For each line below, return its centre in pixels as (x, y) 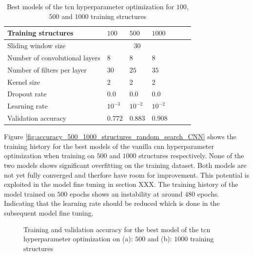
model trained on (29, 193)
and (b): (160, 239)
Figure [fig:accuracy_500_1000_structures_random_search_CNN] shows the (120, 137)
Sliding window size (37, 46)
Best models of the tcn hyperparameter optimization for (90, 6)
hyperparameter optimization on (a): (78, 239)
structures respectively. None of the (191, 155)
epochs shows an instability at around (126, 193)
